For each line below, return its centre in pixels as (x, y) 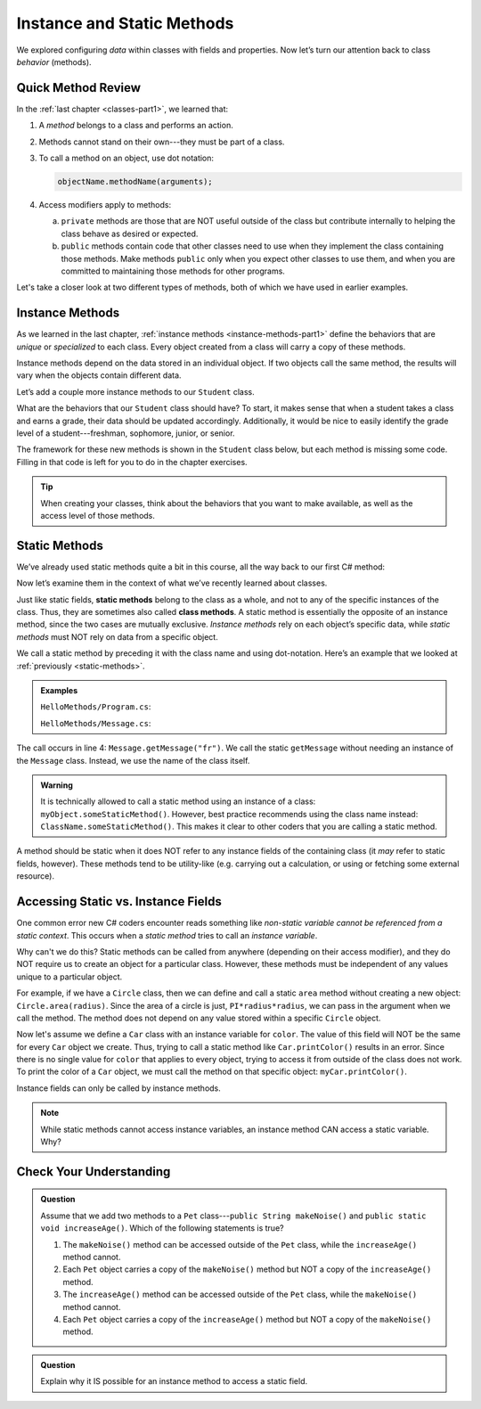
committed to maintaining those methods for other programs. (173, 271)
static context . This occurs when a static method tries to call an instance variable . (167, 935)
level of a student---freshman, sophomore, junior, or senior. (126, 433)
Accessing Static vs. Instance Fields (119, 901)
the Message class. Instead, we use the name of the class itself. (133, 760)
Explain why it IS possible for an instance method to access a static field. (174, 1381)
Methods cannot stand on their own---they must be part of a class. (162, 142)
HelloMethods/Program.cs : (96, 707)
